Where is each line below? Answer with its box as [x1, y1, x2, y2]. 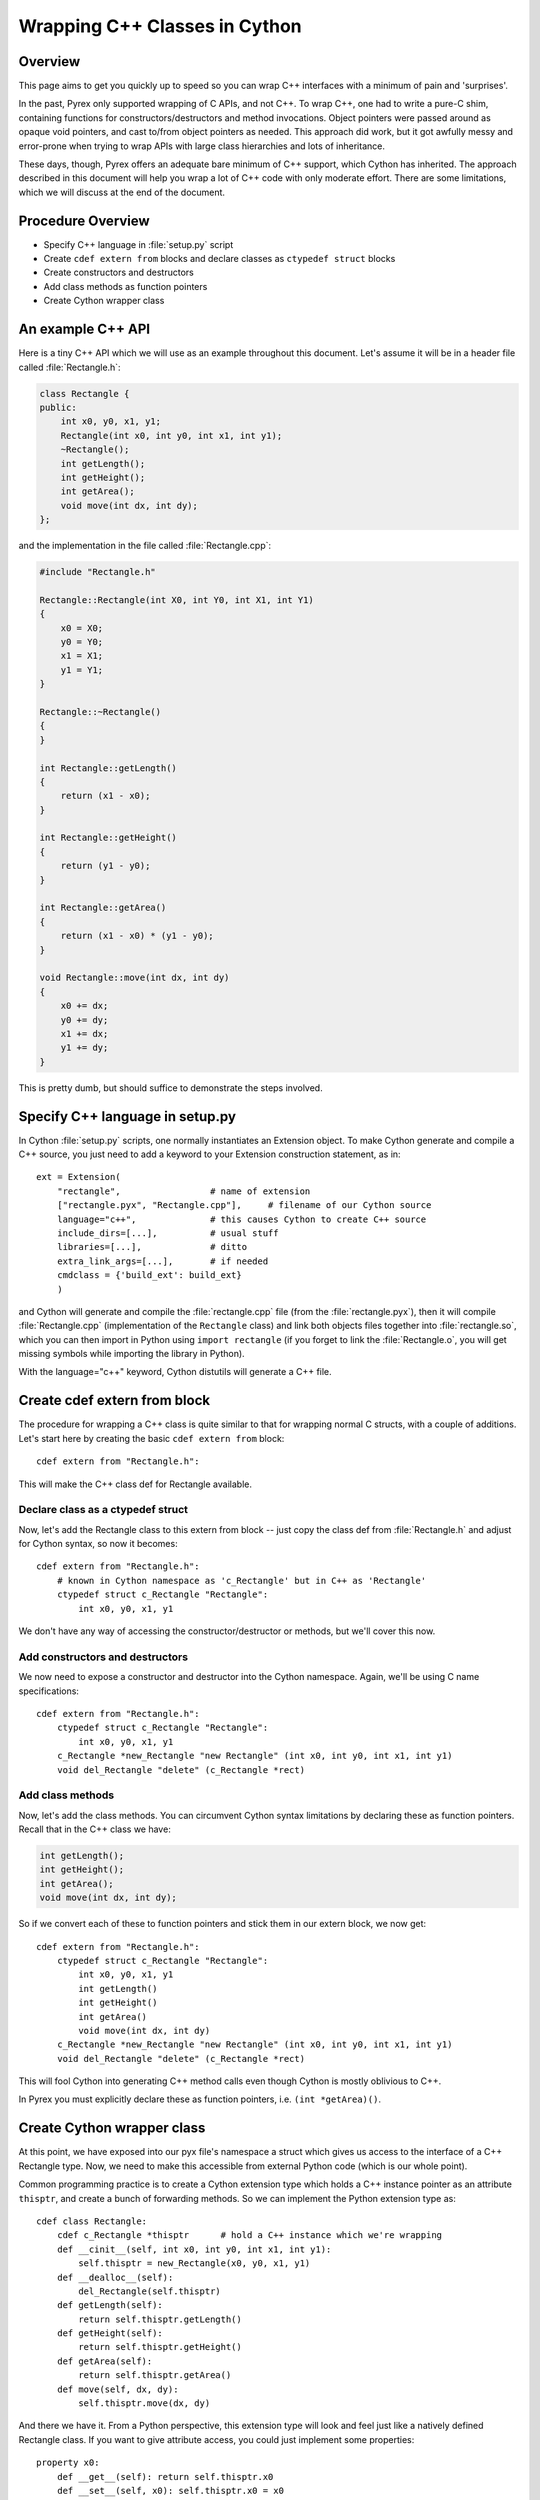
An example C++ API [18, 321, 150, 338]
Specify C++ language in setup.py [18, 1108, 237, 1125]
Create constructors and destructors [43, 266, 194, 279]
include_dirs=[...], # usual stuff [56, 1227, 279, 1239]
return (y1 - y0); [60, 860, 151, 872]
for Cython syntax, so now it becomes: [18, 1538, 179, 1550]
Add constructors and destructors [18, 1650, 189, 1664]
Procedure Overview [18, 212, 150, 229]
